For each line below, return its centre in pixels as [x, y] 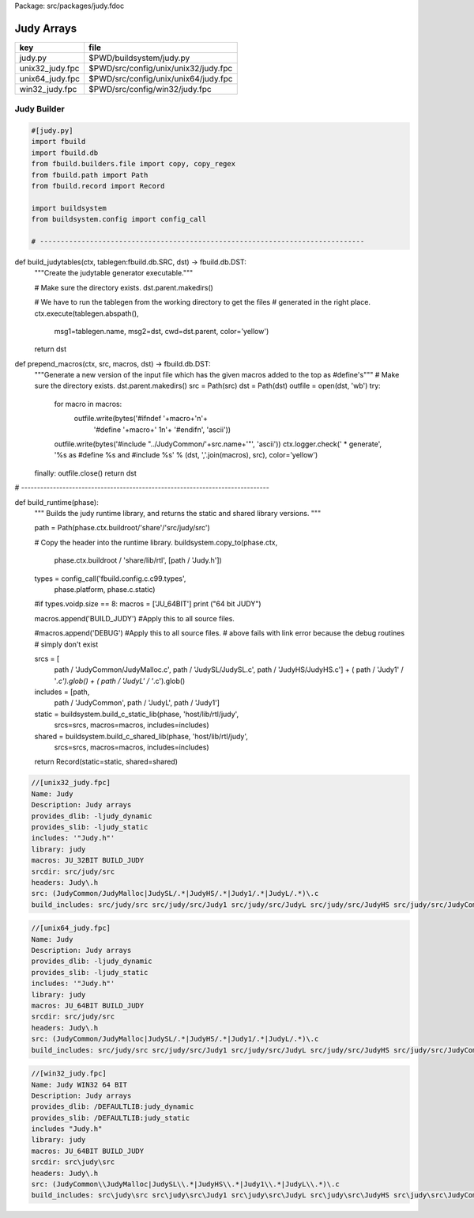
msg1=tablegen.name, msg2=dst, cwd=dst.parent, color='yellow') [162, 331]
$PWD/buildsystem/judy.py [139, 58]
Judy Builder [39, 109]
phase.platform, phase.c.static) [105, 589]
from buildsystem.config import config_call [119, 219]
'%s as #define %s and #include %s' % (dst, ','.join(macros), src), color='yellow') [186, 455]
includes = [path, [62, 692]
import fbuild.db [65, 153]
